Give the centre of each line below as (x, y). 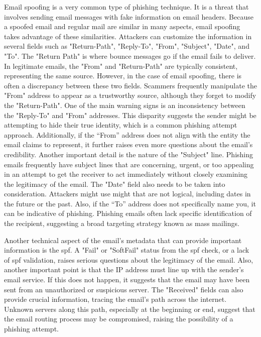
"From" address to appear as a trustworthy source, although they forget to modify (130, 95)
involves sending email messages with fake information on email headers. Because (129, 16)
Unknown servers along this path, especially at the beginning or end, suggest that (130, 309)
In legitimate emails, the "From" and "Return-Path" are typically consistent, (121, 66)
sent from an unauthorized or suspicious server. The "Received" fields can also (124, 289)
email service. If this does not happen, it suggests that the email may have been (127, 279)
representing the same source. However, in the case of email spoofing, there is (123, 76)
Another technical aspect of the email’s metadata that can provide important (123, 240)
